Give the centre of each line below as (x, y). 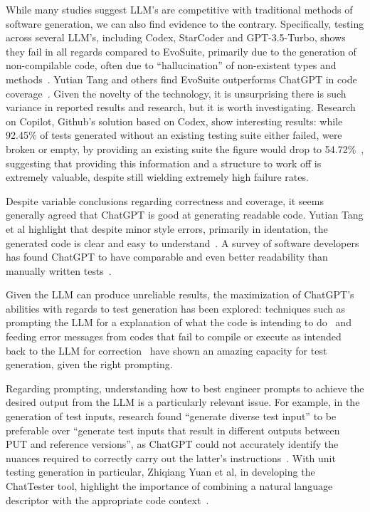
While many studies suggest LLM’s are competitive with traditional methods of (179, 9)
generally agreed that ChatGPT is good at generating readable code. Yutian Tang (185, 215)
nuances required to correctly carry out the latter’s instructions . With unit (171, 458)
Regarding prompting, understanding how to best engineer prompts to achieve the (185, 388)
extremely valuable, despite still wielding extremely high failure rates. (157, 177)
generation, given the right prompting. (89, 364)
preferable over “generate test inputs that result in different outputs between (173, 430)
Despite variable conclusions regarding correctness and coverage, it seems (165, 200)
